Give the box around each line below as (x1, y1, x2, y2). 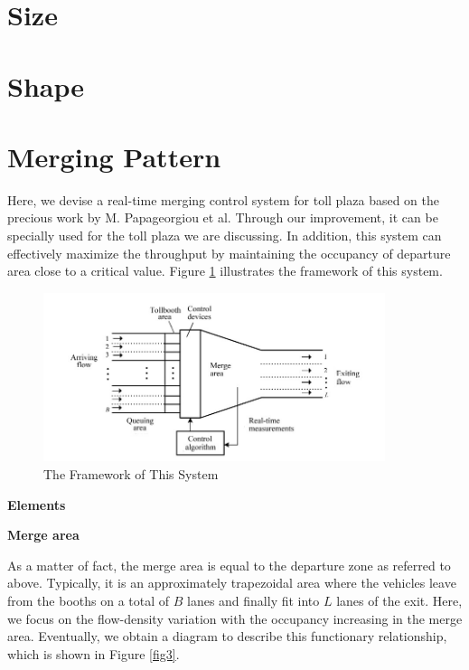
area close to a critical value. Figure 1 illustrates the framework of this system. (7, 261, 443, 280)
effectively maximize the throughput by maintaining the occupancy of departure (7, 243, 451, 262)
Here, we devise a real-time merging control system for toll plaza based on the (7, 190, 439, 209)
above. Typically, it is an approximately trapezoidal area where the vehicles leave (7, 573, 456, 592)
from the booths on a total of (7, 590, 170, 609)
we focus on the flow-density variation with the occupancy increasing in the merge (7, 609, 463, 628)
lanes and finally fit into (186, 590, 320, 609)
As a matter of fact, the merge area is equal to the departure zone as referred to (7, 555, 451, 574)
